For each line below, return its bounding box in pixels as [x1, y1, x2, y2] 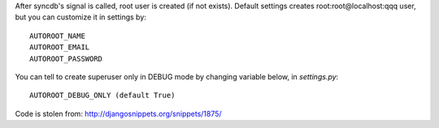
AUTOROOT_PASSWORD [29, 53, 103, 63]
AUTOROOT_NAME [29, 31, 85, 41]
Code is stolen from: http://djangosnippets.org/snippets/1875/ [15, 109, 223, 118]
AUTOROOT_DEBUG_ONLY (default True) [29, 91, 176, 100]
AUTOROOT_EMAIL [29, 43, 90, 52]
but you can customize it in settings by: [15, 12, 146, 22]
